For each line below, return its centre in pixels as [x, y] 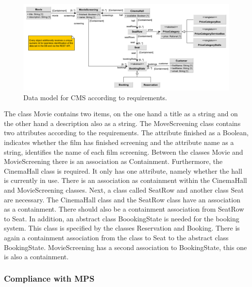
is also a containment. [36, 257]
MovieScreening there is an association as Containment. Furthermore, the [113, 161]
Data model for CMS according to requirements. [95, 97]
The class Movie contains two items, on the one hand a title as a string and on [121, 114]
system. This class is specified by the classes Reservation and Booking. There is [122, 228]
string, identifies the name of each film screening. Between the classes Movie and [124, 152]
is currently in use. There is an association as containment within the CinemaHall [126, 180]
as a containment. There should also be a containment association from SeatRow [124, 209]
